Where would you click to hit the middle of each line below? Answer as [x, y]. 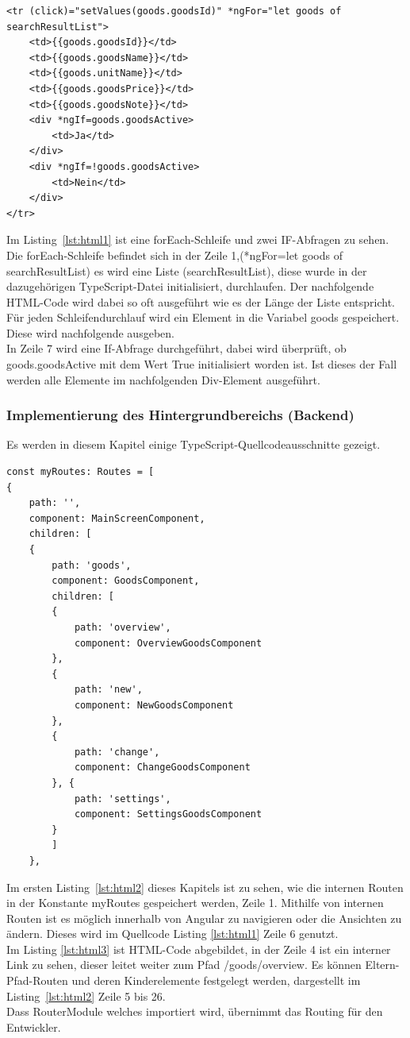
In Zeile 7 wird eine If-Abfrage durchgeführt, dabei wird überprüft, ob [176, 348]
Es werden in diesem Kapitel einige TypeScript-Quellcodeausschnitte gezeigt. [194, 444]
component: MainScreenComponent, [117, 518]
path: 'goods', [92, 565]
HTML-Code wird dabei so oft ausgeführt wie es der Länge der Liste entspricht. [201, 301]
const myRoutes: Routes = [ [80, 472]
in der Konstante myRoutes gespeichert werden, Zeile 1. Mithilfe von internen [195, 903]
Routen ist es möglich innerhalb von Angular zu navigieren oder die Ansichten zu [204, 918]
